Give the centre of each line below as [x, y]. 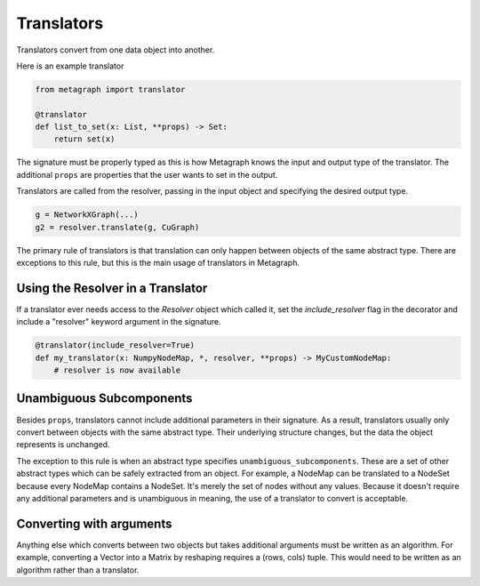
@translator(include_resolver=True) [115, 345]
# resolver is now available [117, 370]
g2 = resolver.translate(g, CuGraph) [117, 227]
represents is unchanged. [63, 445]
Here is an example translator [70, 66]
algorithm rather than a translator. [78, 570]
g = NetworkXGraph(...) [87, 215]
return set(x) [84, 139]
